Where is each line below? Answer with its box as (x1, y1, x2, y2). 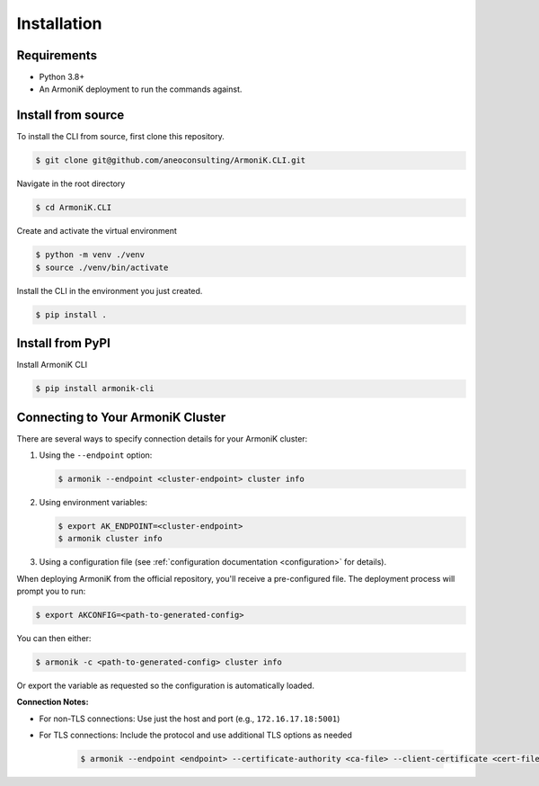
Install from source (16, 108, 125, 123)
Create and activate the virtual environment (16, 226, 177, 237)
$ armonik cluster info (57, 533, 163, 544)
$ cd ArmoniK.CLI (35, 202, 112, 213)
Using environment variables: (39, 496, 148, 507)
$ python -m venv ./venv (35, 250, 146, 260)
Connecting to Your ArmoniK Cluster (16, 409, 226, 424)
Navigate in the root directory (16, 178, 126, 189)
